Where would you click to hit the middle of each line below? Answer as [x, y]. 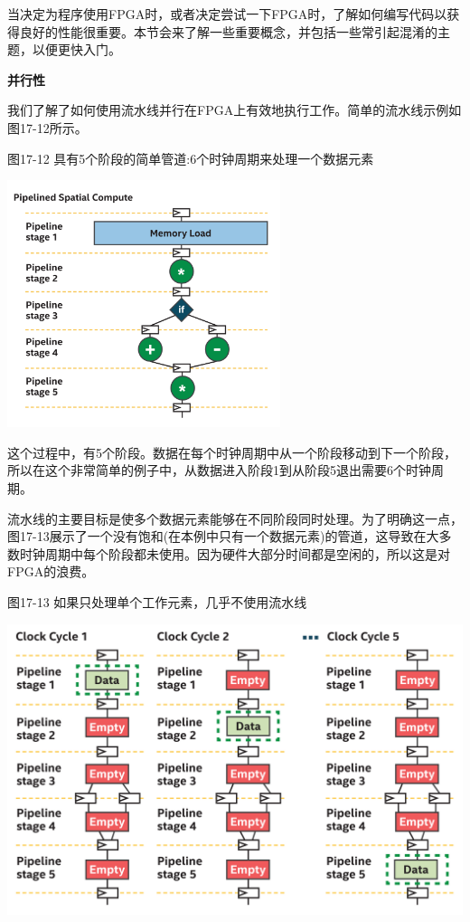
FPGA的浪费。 [51, 571]
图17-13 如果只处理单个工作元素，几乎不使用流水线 [157, 602]
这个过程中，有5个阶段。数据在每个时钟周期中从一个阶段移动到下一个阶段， [232, 452]
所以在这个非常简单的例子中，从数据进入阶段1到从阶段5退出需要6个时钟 [219, 470]
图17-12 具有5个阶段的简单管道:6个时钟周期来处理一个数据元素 [191, 158]
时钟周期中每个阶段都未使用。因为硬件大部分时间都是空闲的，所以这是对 [235, 553]
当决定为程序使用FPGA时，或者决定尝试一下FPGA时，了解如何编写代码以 [227, 14]
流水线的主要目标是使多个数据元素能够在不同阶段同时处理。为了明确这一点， [235, 518]
